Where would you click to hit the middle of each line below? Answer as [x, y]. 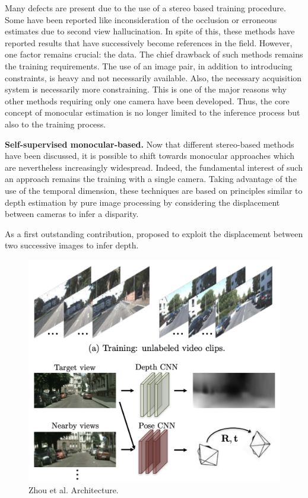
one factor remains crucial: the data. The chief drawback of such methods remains [154, 54]
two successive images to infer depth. [72, 245]
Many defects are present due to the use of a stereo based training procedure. [145, 8]
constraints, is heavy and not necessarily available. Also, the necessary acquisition [153, 77]
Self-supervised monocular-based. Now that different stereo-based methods [150, 144]
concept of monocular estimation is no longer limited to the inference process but [153, 112]
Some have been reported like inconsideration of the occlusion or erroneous [141, 19]
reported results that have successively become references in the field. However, [149, 42]
